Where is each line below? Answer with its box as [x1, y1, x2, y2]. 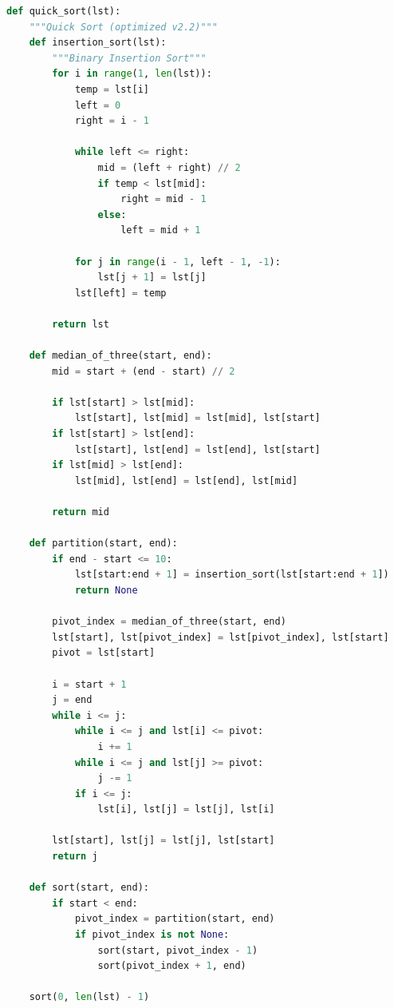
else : [97, 208, 127, 220]
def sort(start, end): [29, 882, 149, 894]
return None [74, 584, 138, 596]
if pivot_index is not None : [74, 929, 230, 941]
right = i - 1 [74, 115, 150, 127]
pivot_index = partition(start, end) [74, 913, 275, 925]
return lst [52, 318, 109, 330]
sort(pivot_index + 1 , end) [97, 960, 246, 972]
